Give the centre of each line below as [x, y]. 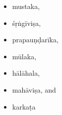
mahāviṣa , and [34, 89]
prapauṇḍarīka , [35, 40]
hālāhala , [26, 73]
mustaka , [26, 6]
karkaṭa [24, 106]
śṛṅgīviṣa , [27, 23]
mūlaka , [24, 56]
